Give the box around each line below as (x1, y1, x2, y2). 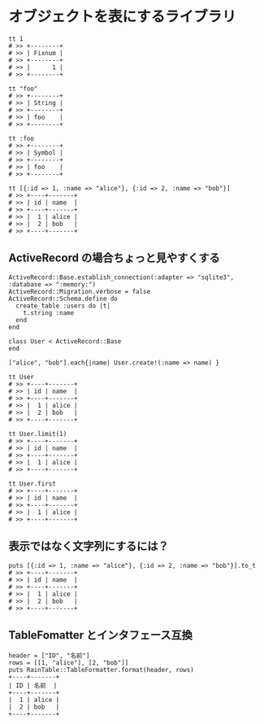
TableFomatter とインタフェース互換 (8, 628, 193, 642)
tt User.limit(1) (8, 430, 67, 438)
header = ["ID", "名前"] (8, 652, 90, 660)
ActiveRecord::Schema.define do (8, 294, 118, 303)
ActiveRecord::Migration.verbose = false (8, 287, 151, 295)
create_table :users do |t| (15, 302, 111, 310)
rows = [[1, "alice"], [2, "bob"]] (8, 659, 129, 667)
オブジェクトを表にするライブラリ (8, 7, 237, 26)
